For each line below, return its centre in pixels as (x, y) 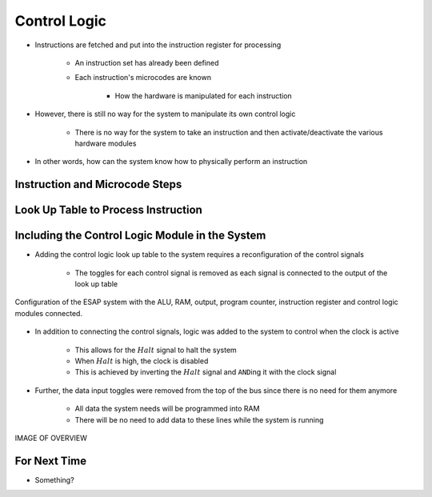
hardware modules (106, 143)
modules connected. (49, 313)
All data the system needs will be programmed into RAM (167, 409)
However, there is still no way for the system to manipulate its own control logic (165, 114)
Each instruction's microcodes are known (143, 78)
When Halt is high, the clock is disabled (142, 361)
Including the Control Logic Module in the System (140, 236)
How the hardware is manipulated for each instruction (203, 95)
